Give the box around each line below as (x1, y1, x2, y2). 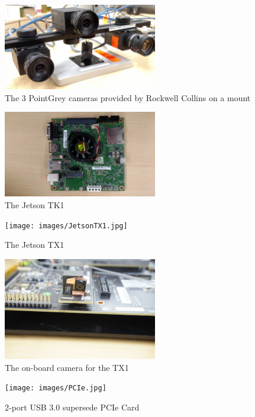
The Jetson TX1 (5, 238, 64, 251)
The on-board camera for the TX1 (5, 361, 129, 373)
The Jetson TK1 (5, 198, 64, 211)
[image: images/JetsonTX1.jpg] (5, 221, 128, 230)
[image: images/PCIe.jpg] (5, 384, 106, 393)
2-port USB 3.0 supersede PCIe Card (5, 400, 140, 413)
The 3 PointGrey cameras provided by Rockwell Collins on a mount (5, 91, 251, 104)
